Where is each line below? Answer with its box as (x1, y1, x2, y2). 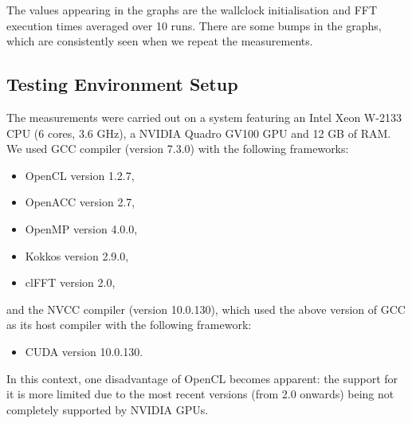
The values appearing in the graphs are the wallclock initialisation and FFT (6, 2, 378, 18)
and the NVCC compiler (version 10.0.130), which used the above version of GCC (6, 300, 406, 317)
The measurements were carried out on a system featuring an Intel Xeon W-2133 (6, 108, 402, 125)
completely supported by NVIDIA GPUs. (6, 401, 209, 417)
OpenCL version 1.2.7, (25, 166, 135, 183)
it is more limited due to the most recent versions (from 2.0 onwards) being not (6, 386, 394, 402)
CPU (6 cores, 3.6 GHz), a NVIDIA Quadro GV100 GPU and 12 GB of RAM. (6, 124, 391, 141)
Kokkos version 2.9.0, (25, 247, 129, 264)
